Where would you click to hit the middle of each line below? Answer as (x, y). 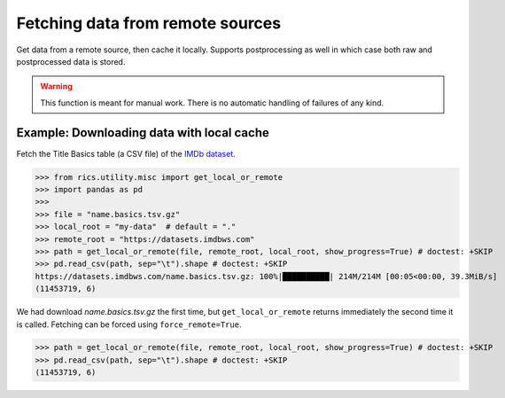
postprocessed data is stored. (71, 61)
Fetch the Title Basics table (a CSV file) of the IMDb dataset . (126, 153)
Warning (56, 86)
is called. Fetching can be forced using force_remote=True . (129, 324)
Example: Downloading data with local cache (143, 133)
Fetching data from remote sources (149, 23)
